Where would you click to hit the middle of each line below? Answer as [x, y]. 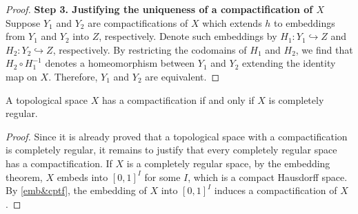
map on [21, 76]
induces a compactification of [276, 190]
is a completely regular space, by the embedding [228, 163]
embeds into [82, 176]
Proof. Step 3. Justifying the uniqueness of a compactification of [159, 9]
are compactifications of [138, 22]
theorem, [24, 176]
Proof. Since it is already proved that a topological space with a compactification [177, 136]
